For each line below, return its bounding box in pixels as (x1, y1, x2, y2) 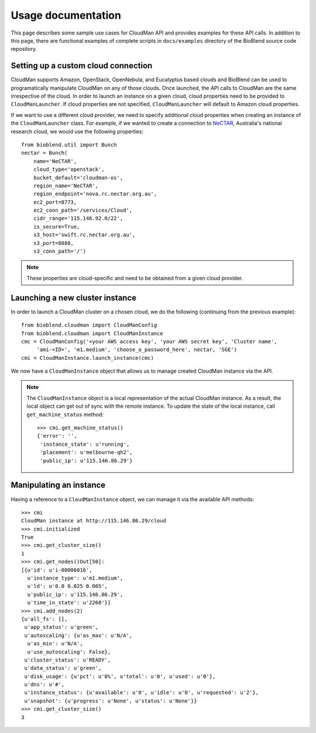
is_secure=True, (33, 223, 80, 230)
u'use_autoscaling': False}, (27, 648, 111, 655)
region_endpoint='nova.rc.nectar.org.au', (33, 191, 157, 197)
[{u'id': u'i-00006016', (21, 566, 92, 573)
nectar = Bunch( (21, 150, 68, 156)
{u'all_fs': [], (21, 615, 68, 622)
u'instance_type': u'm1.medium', (27, 575, 123, 581)
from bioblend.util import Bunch (21, 141, 117, 148)
